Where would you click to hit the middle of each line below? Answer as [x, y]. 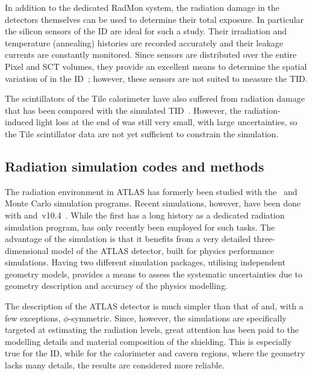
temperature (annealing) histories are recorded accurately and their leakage [144, 42]
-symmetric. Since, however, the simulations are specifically [177, 318]
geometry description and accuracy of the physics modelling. [116, 286]
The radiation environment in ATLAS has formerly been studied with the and [151, 191]
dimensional [27, 250]
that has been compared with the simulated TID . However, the [123, 110]
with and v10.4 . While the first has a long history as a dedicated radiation [145, 215]
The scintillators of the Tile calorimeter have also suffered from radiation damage [155, 98]
